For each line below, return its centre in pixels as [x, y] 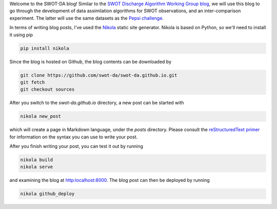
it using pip [21, 35]
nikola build [37, 160]
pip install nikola [45, 48]
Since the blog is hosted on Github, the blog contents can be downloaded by [91, 61]
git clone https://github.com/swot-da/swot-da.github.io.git [99, 75]
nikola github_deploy [47, 194]
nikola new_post [41, 116]
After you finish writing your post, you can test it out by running [76, 147]
